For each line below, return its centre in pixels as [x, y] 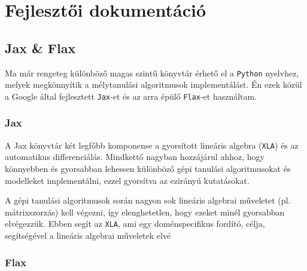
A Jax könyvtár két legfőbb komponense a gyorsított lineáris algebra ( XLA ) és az [152, 145]
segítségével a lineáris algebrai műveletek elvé [88, 235]
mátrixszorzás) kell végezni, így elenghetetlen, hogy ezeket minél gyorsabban [145, 212]
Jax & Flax [40, 47]
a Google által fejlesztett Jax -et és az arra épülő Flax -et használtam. [131, 96]
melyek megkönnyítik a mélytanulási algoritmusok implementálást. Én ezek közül [153, 84]
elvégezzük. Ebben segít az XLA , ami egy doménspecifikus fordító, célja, [135, 224]
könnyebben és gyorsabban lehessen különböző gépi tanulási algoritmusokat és [148, 168]
